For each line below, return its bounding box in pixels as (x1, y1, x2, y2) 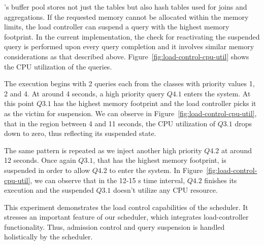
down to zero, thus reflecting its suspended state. (4, 128, 156, 138)
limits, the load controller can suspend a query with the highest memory (4, 21, 229, 32)
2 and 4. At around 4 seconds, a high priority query (4, 88, 165, 98)
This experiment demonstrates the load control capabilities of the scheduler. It (4, 201, 248, 212)
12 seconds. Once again (4, 155, 76, 165)
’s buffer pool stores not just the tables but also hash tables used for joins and (4, 2, 247, 12)
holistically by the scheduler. (4, 231, 93, 242)
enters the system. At (184, 88, 251, 98)
